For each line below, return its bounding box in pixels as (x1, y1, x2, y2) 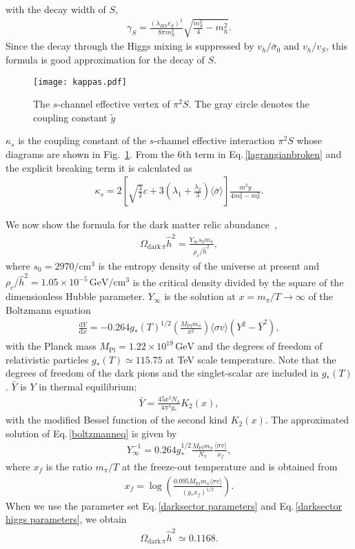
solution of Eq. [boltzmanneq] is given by (6, 426, 177, 440)
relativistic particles (6, 352, 89, 366)
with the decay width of (6, 2, 106, 16)
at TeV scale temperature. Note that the (165, 352, 336, 366)
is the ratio (45, 459, 92, 473)
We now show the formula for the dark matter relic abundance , (6, 217, 277, 232)
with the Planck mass (6, 339, 97, 353)
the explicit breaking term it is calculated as (6, 160, 192, 174)
